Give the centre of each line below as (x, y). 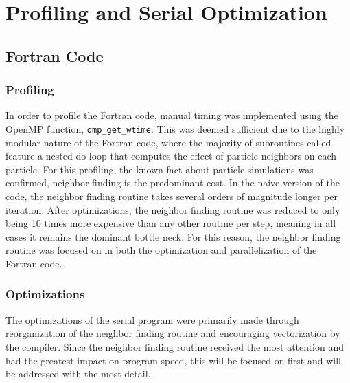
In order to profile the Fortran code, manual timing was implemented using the (172, 115)
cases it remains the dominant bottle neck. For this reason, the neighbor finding (173, 236)
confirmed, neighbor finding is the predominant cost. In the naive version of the (173, 183)
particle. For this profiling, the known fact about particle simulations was (160, 169)
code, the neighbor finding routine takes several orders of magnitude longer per (172, 196)
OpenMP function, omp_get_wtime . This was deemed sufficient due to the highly (175, 128)
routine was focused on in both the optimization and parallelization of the (161, 250)
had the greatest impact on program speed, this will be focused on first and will (173, 360)
